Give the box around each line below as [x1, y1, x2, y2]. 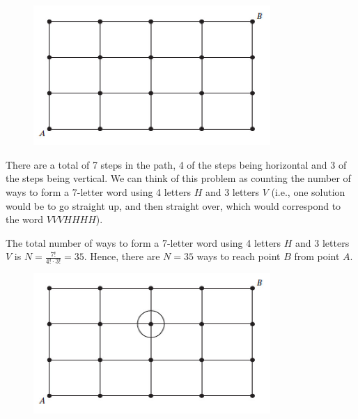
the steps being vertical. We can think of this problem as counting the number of [6, 171, 351, 185]
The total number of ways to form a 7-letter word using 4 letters [6, 235, 281, 250]
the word [6, 212, 44, 227]
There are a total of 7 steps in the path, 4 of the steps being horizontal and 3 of [6, 157, 347, 172]
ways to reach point [196, 249, 281, 264]
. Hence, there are [84, 249, 160, 264]
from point [294, 249, 340, 264]
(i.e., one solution [271, 185, 345, 199]
